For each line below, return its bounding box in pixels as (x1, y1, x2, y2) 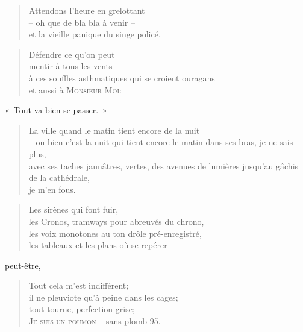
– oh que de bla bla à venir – (28, 16, 136, 28)
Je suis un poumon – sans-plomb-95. (28, 315, 161, 327)
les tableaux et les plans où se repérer (28, 239, 167, 251)
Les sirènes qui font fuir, (28, 203, 119, 216)
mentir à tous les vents (28, 60, 113, 72)
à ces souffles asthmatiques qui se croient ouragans (28, 71, 215, 84)
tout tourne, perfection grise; (28, 302, 135, 315)
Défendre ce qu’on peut (28, 48, 115, 60)
